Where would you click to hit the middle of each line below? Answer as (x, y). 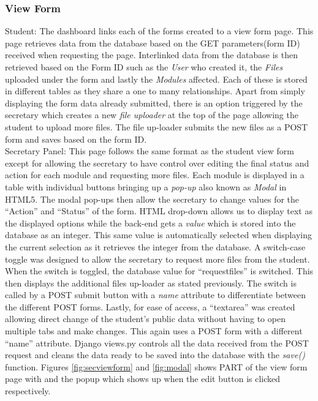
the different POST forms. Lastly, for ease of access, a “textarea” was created (150, 306)
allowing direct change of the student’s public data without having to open (145, 319)
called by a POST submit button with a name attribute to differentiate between (156, 295)
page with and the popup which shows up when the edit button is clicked (143, 379)
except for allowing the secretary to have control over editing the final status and (157, 163)
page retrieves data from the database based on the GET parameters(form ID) (153, 43)
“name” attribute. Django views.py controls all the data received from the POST (157, 343)
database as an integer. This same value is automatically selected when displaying (159, 235)
